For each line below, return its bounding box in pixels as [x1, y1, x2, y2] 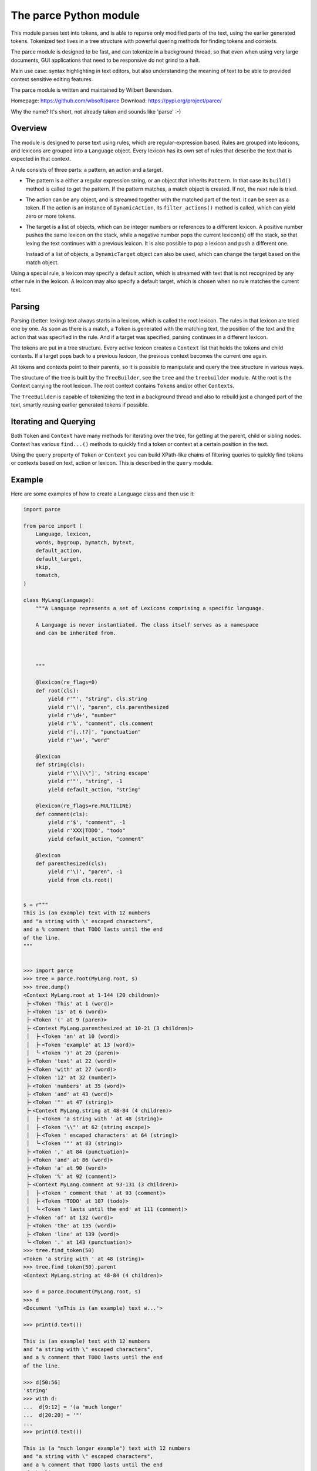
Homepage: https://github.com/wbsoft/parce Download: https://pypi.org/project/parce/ [11, 97, 222, 104]
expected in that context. [11, 155, 72, 162]
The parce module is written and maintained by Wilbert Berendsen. [11, 86, 173, 94]
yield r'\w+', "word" [48, 737, 110, 744]
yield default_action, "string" [48, 786, 141, 793]
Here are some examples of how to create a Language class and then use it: [11, 490, 195, 497]
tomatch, [35, 572, 61, 579]
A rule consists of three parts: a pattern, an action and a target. [11, 166, 163, 173]
